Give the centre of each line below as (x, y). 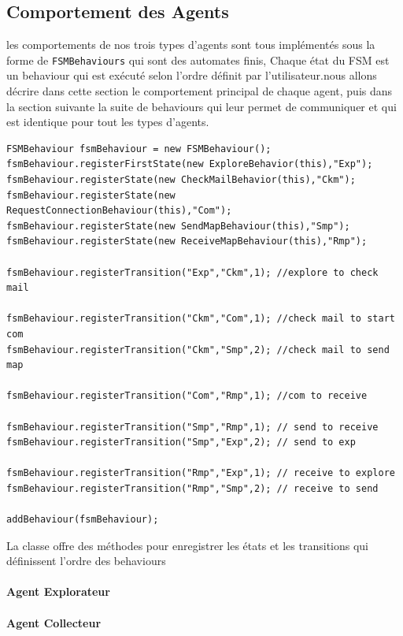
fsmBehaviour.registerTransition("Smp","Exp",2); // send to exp (181, 443)
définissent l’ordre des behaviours (86, 561)
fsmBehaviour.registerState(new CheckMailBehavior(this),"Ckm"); (181, 180)
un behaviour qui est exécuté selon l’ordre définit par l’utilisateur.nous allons (192, 75)
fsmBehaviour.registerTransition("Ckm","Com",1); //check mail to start (201, 319)
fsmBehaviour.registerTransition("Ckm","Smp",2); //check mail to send (198, 350)
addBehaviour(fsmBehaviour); (83, 520)
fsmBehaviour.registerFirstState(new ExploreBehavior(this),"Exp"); (190, 164)
